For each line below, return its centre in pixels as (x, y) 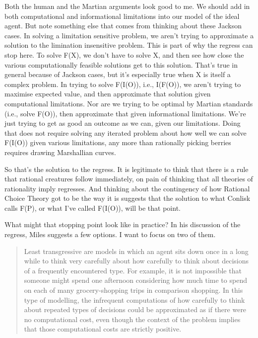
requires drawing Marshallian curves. (60, 152)
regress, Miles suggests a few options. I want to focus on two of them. (110, 234)
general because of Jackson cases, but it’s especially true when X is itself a (118, 74)
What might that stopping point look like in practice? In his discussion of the (123, 224)
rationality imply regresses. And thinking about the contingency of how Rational (127, 188)
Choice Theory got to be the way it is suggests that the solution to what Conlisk (128, 198)
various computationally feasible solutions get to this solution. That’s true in (121, 64)
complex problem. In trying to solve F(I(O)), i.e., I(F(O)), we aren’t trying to (123, 84)
